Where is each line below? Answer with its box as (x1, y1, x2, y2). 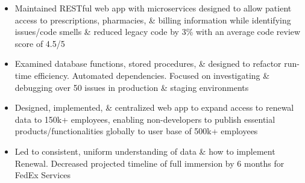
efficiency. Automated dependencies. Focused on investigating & (34, 69, 270, 81)
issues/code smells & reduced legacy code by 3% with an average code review (14, 25, 301, 38)
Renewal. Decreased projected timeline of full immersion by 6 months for (14, 157, 285, 169)
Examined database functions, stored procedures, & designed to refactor (14, 57, 281, 70)
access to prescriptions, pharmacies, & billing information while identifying (14, 13, 291, 26)
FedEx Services (14, 169, 71, 181)
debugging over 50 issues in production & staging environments (14, 81, 249, 93)
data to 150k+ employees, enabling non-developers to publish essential (14, 113, 275, 125)
